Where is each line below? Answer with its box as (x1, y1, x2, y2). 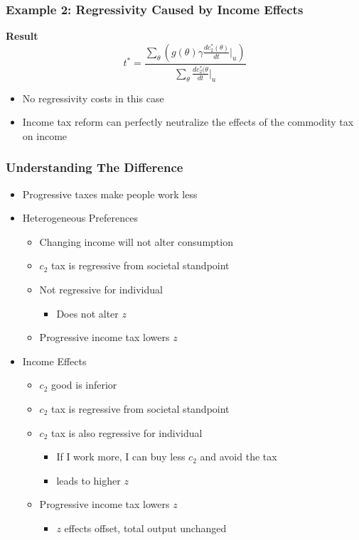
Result (6, 28, 38, 43)
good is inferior (51, 377, 117, 392)
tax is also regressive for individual (51, 425, 203, 440)
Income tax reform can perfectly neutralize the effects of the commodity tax (22, 114, 354, 129)
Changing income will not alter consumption (39, 234, 233, 249)
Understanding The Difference (6, 158, 183, 176)
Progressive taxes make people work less (22, 186, 198, 201)
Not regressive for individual (39, 282, 163, 296)
